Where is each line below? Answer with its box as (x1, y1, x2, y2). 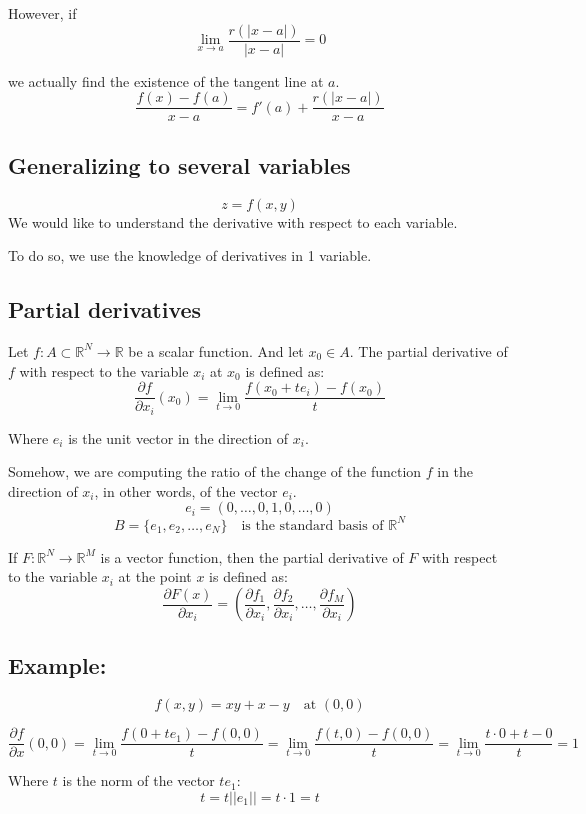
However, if (8, 3, 77, 23)
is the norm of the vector (62, 770, 215, 791)
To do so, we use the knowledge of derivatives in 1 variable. (8, 245, 372, 266)
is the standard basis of (241, 518, 384, 533)
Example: (8, 650, 107, 681)
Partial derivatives (8, 294, 202, 325)
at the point (118, 566, 192, 587)
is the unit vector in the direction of (68, 427, 289, 448)
